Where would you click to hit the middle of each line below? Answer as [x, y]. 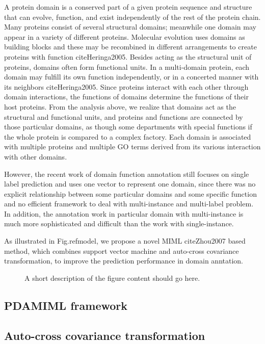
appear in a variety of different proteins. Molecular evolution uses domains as [125, 36]
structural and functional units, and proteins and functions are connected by [124, 116]
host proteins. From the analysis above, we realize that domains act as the [120, 106]
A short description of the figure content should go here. [112, 277]
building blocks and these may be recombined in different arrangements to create [130, 47]
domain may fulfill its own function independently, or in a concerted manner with [131, 77]
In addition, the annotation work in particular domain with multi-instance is [124, 213]
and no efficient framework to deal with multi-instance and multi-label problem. [129, 204]
